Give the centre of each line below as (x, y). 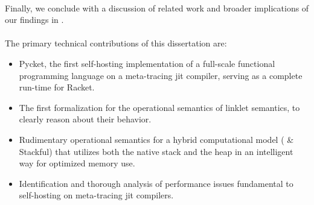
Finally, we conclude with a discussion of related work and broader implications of (157, 8)
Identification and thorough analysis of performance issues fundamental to (156, 183)
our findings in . (34, 20)
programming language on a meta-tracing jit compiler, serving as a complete (161, 75)
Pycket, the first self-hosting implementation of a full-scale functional (147, 63)
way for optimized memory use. (77, 163)
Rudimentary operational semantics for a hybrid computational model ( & (156, 139)
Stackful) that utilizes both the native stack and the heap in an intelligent (156, 151)
